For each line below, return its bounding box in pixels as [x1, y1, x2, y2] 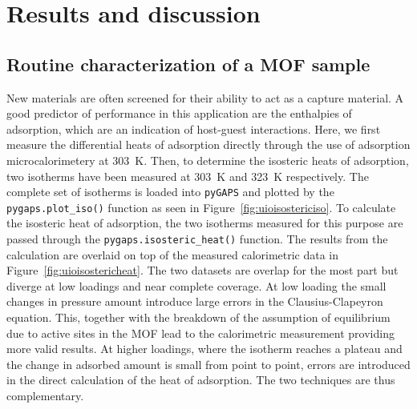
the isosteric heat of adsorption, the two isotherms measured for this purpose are [6, 215, 403, 231]
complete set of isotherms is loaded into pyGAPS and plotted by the [6, 183, 334, 200]
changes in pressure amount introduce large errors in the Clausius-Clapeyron [6, 293, 383, 310]
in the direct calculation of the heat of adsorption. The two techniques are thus [6, 371, 395, 388]
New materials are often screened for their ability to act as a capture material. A [6, 89, 404, 106]
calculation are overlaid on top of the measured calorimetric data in [6, 246, 339, 263]
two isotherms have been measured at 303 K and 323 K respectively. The [6, 167, 369, 184]
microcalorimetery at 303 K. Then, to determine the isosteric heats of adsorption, [6, 151, 409, 168]
